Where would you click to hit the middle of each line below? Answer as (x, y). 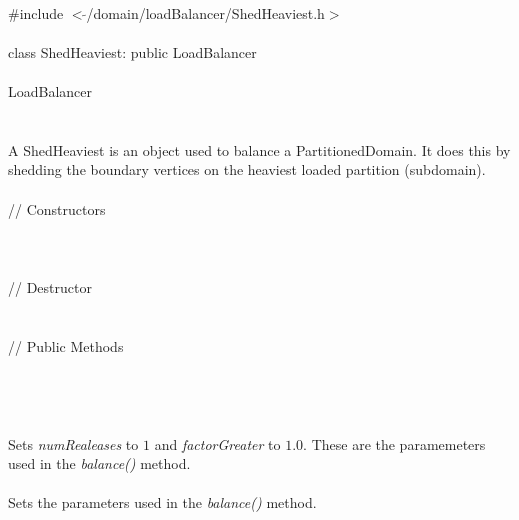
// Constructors (57, 208)
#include (36, 12)
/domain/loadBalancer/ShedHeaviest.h (205, 12)
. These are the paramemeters (394, 443)
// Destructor (50, 286)
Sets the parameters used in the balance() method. (162, 502)
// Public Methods (66, 345)
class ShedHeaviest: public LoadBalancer (132, 51)
